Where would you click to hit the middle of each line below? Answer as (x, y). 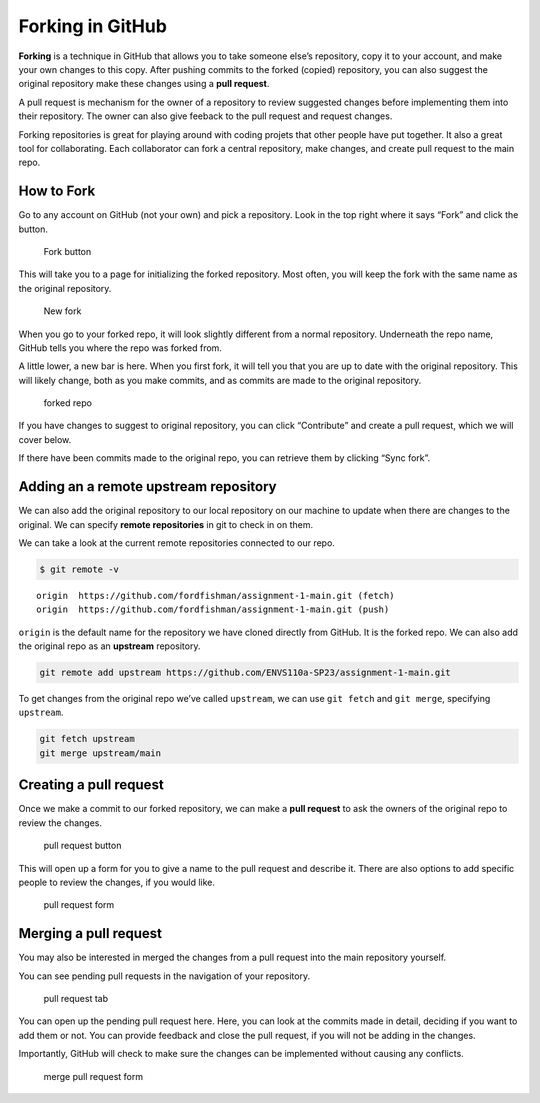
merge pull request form (93, 1076)
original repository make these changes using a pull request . (144, 84)
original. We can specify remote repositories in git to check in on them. (166, 524)
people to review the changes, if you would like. (116, 882)
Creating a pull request (91, 785)
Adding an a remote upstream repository (147, 486)
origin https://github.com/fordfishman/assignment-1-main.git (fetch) (215, 595)
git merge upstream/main (100, 753)
